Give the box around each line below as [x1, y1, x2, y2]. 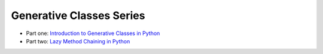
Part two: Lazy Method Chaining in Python [26, 37, 130, 45]
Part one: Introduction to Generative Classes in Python [26, 30, 160, 37]
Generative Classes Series [11, 9, 145, 22]
